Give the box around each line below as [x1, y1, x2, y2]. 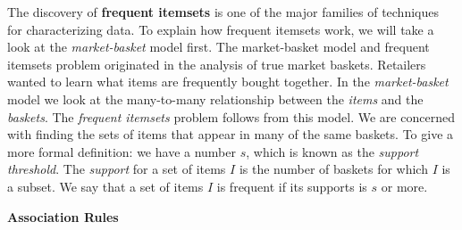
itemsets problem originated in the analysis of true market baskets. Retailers [7, 54, 426, 73]
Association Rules [7, 207, 119, 226]
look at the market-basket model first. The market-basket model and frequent [7, 37, 430, 56]
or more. [381, 177, 428, 195]
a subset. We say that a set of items [7, 177, 204, 195]
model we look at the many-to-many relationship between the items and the [7, 89, 424, 108]
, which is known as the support [246, 142, 419, 160]
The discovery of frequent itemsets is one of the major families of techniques [7, 3, 439, 21]
